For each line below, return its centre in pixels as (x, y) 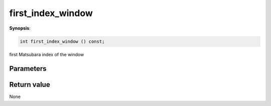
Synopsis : (20, 28)
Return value (30, 85)
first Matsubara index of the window (47, 54)
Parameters (28, 69)
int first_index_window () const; (62, 41)
